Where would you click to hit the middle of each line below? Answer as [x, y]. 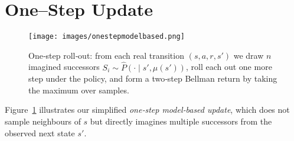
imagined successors [64, 67]
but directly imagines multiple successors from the [181, 121]
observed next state [40, 132]
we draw [249, 55]
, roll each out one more [229, 67]
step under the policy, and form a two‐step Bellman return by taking [153, 78]
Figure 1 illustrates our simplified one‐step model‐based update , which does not [147, 110]
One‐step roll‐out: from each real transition [106, 55]
